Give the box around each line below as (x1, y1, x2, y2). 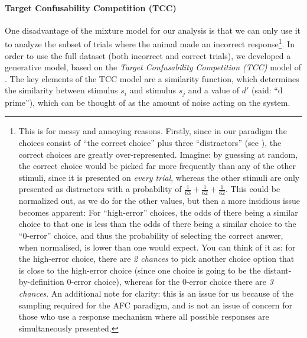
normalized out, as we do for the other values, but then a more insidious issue (18, 194, 301, 207)
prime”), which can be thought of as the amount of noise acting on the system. (5, 96, 290, 108)
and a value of (188, 84, 240, 96)
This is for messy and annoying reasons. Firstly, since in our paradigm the (18, 125, 287, 137)
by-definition (18, 275, 64, 288)
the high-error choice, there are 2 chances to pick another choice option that (18, 252, 295, 265)
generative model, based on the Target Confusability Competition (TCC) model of (5, 61, 302, 73)
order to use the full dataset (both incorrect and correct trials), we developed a (5, 49, 291, 61)
